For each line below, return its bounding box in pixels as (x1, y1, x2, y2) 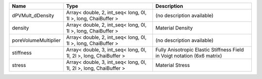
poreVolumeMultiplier (12, 37, 61, 44)
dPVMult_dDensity (12, 12, 54, 19)
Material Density (155, 25, 193, 31)
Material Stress (155, 62, 190, 68)
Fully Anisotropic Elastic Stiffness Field (155, 47, 244, 53)
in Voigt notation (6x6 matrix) (155, 52, 222, 59)
